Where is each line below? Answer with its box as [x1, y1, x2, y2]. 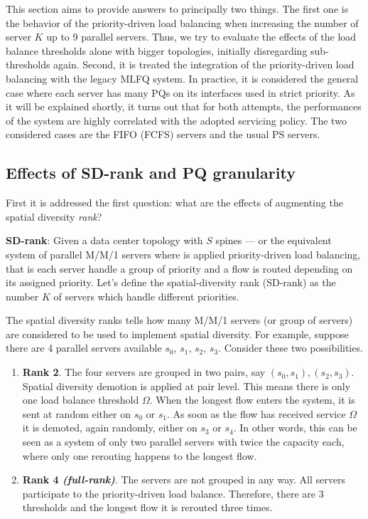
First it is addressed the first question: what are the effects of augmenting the [6, 195, 343, 210]
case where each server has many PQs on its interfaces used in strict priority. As [6, 85, 355, 100]
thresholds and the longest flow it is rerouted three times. [22, 500, 273, 515]
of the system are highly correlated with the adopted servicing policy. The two [6, 112, 347, 127]
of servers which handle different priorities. [53, 288, 239, 303]
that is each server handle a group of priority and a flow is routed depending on [6, 261, 353, 276]
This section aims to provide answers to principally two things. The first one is [6, 1, 349, 16]
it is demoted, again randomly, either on [22, 420, 197, 435]
